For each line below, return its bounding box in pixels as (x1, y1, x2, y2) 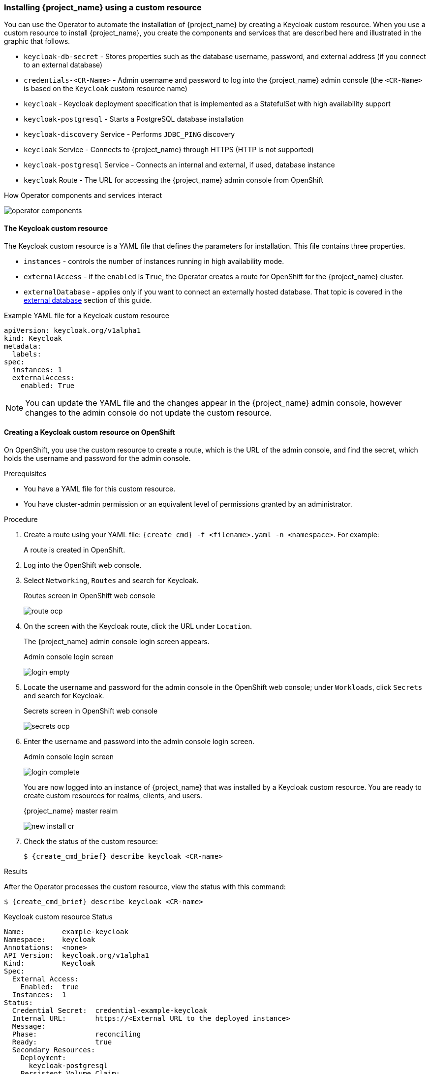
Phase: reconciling (12, 1030, 141, 1038)
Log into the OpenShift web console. (24, 560, 142, 569)
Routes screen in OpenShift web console (24, 591, 155, 600)
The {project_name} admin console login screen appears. (24, 637, 210, 646)
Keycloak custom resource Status (4, 912, 113, 921)
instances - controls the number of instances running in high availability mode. (24, 257, 284, 265)
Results (4, 867, 28, 876)
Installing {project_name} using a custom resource (4, 2, 202, 12)
